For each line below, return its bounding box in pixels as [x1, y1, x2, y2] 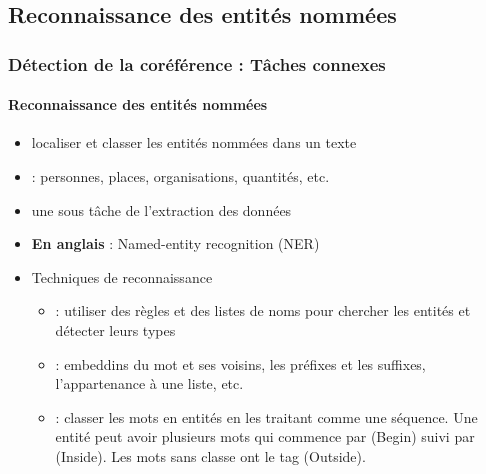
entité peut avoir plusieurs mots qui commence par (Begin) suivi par [55, 426, 475, 447]
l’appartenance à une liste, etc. [55, 373, 244, 394]
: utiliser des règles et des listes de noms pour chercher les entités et [55, 300, 471, 321]
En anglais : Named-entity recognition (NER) [31, 233, 320, 254]
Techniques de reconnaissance [31, 266, 213, 287]
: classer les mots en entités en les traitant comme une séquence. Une [55, 406, 478, 427]
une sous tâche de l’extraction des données [31, 199, 292, 220]
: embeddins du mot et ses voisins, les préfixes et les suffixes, [55, 353, 426, 374]
